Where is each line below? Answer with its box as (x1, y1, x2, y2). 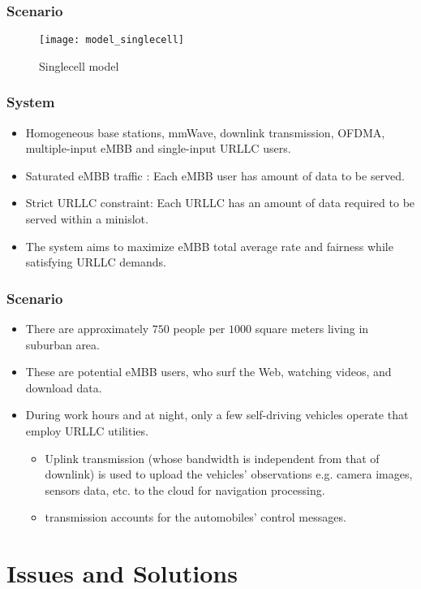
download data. (25, 379, 102, 396)
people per (173, 320, 226, 337)
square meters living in (255, 320, 369, 337)
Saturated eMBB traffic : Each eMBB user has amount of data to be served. (25, 167, 406, 184)
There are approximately (25, 320, 149, 337)
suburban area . (25, 336, 100, 353)
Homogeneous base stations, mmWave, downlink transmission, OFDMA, (25, 123, 385, 141)
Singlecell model (39, 57, 119, 74)
